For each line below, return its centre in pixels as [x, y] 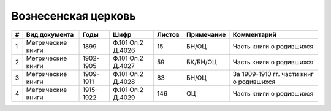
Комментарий [255, 34]
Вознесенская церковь [74, 16]
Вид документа [50, 34]
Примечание [206, 34]
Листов [169, 34]
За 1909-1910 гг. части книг [273, 74]
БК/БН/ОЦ [201, 62]
